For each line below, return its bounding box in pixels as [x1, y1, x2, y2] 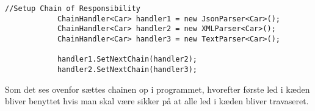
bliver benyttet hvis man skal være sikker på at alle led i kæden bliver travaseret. [5, 95, 309, 107]
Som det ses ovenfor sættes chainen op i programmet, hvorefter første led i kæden [5, 82, 310, 95]
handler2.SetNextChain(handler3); [57, 65, 197, 74]
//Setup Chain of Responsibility [5, 4, 140, 13]
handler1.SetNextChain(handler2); [57, 55, 197, 64]
